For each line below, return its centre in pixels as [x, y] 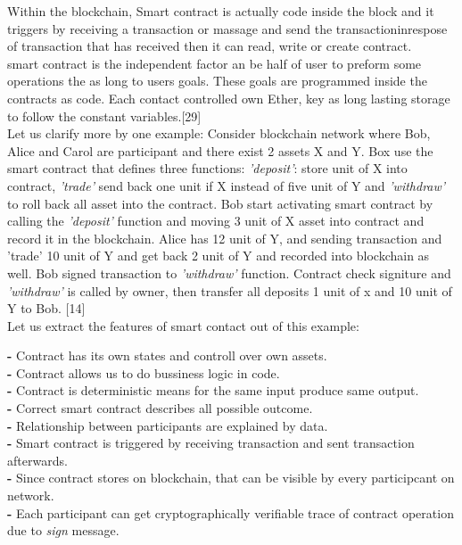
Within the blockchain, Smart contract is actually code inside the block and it [221, 11]
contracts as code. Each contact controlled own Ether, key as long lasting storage [229, 98]
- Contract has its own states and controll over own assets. [167, 355]
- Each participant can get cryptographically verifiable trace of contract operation [231, 512]
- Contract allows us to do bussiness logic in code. [144, 372]
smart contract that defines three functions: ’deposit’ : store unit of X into [207, 168]
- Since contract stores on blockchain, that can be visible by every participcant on [231, 478]
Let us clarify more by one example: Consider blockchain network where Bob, [219, 133]
